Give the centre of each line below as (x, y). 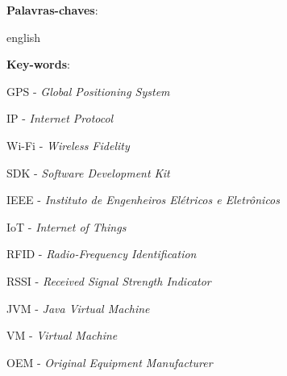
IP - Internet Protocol (60, 118)
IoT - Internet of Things (67, 226)
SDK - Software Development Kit (88, 172)
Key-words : (38, 64)
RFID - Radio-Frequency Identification (102, 254)
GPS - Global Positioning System (88, 91)
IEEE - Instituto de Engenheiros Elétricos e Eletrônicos (143, 200)
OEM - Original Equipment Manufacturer (110, 362)
